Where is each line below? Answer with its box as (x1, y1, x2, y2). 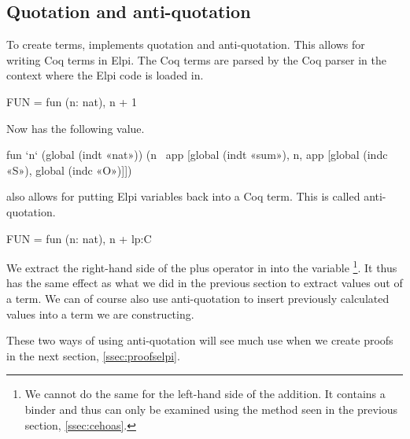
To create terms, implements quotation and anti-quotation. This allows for (6, 36, 365, 53)
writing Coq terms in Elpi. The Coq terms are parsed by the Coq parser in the (6, 51, 386, 68)
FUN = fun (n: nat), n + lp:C (6, 230, 152, 246)
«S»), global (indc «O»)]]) (6, 161, 132, 178)
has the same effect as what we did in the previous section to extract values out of (6, 275, 403, 291)
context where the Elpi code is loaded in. (6, 67, 204, 83)
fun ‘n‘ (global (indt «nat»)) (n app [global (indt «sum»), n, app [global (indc (6, 146, 388, 163)
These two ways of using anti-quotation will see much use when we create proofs (6, 332, 393, 349)
